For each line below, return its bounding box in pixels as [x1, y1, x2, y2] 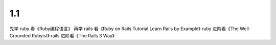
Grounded [9, 32, 31, 38]
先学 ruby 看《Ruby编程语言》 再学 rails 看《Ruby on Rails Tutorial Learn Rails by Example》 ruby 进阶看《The [9, 26, 239, 32]
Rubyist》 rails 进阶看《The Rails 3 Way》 [31, 32, 114, 38]
